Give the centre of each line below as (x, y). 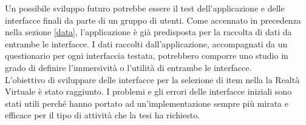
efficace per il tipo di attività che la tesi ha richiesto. (103, 115)
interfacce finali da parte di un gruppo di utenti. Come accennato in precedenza (153, 20)
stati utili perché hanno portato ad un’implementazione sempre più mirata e (147, 103)
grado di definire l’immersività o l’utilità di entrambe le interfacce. (128, 67)
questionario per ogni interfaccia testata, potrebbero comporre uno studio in (147, 56)
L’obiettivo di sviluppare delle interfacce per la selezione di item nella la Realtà (152, 79)
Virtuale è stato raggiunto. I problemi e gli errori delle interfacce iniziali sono (148, 91)
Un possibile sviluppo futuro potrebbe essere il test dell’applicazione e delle (145, 8)
